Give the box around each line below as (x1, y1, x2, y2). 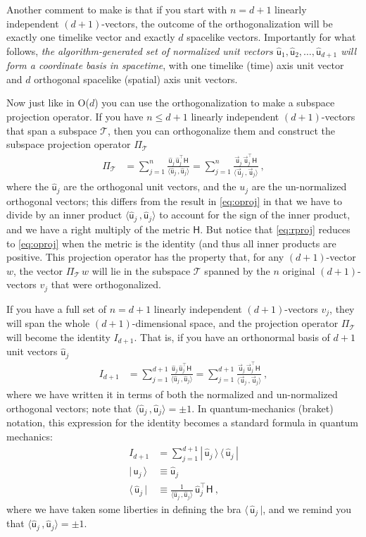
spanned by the (204, 263, 270, 278)
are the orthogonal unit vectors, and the (63, 179, 236, 194)
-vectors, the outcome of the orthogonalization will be (101, 16, 333, 30)
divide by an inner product (6, 207, 122, 222)
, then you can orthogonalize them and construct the (108, 123, 336, 137)
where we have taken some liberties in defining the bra (6, 501, 241, 516)
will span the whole (6, 316, 90, 331)
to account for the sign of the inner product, (159, 207, 351, 222)
